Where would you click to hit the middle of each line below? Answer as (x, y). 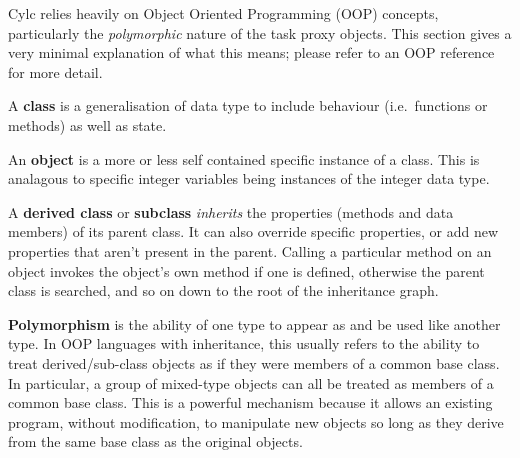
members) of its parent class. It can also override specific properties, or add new (253, 231)
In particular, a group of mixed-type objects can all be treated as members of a (251, 382)
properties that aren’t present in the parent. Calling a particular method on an (250, 250)
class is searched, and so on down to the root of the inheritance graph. (223, 290)
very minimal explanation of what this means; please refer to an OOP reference (251, 52)
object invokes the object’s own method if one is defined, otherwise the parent (246, 270)
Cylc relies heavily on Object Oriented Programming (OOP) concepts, (223, 13)
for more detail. (55, 71)
